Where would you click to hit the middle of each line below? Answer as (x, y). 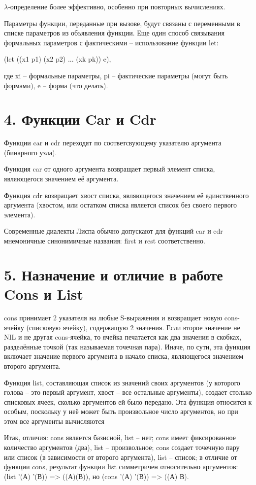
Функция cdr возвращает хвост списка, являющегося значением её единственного (127, 195)
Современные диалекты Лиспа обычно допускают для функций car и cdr (113, 231)
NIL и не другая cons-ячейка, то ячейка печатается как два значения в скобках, (123, 337)
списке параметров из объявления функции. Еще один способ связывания (114, 33)
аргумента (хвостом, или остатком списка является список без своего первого (121, 205)
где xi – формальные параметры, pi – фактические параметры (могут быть (116, 75)
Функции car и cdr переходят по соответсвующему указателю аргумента (113, 143)
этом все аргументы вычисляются (54, 421)
